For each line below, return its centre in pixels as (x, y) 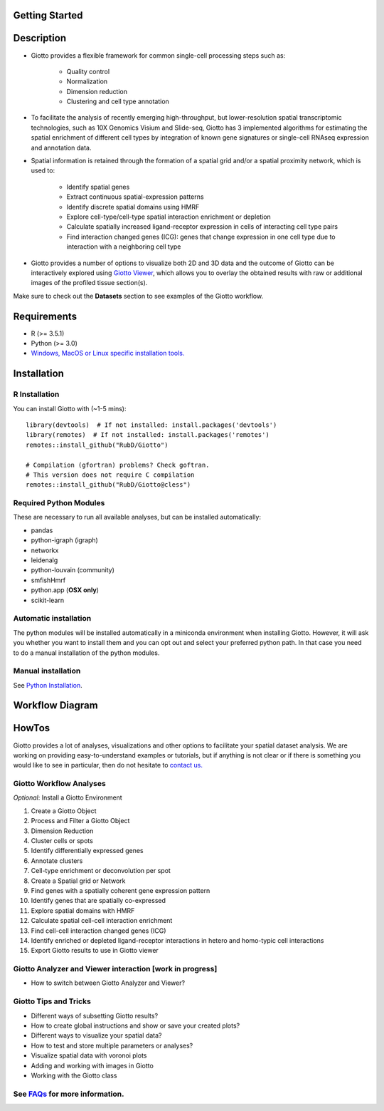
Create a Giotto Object (64, 811)
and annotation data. (61, 148)
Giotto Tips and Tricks (52, 1001)
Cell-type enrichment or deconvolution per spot (101, 871)
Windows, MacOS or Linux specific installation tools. (108, 353)
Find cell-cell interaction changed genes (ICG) (98, 931)
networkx (45, 550)
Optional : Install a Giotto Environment (68, 797)
